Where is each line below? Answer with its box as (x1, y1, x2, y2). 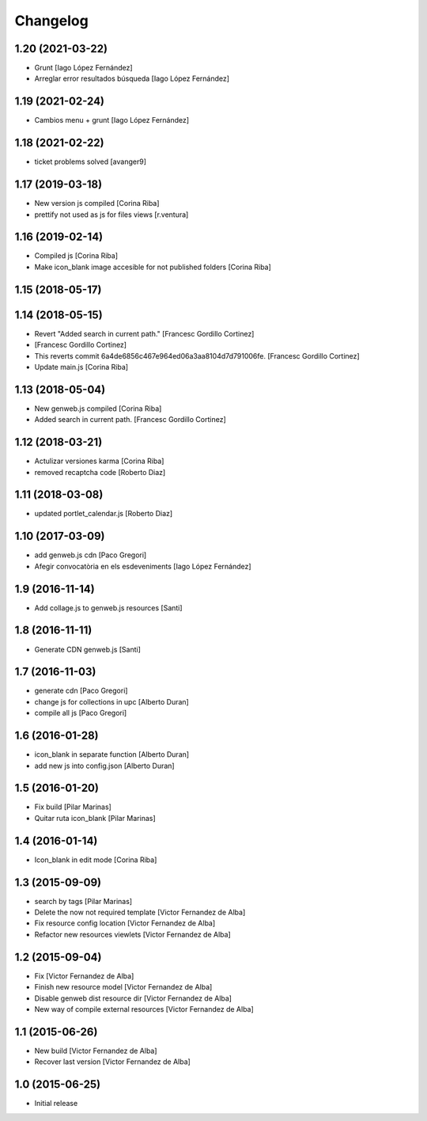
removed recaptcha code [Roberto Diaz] (34, 467, 166, 477)
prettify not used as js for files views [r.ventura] (34, 210, 189, 219)
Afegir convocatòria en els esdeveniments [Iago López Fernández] (34, 561, 252, 571)
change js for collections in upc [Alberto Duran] (34, 697, 189, 706)
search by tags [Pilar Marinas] (34, 896, 133, 906)
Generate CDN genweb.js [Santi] (34, 644, 142, 654)
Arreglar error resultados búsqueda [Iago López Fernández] (34, 74, 229, 83)
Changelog (14, 12, 89, 29)
